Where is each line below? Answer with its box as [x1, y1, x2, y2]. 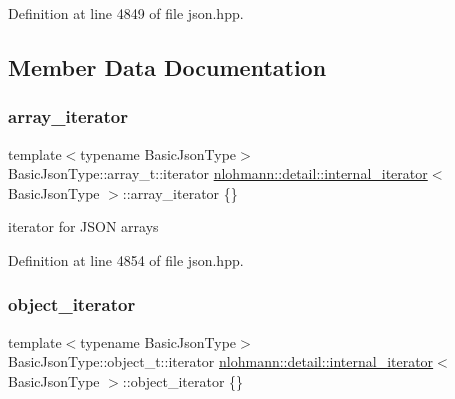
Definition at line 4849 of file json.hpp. [8, 3, 244, 23]
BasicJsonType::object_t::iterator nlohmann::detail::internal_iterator [8, 351, 434, 372]
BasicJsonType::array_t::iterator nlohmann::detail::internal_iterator [8, 163, 428, 184]
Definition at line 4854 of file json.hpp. [8, 249, 244, 270]
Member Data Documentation [8, 51, 327, 82]
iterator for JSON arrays [8, 216, 159, 237]
